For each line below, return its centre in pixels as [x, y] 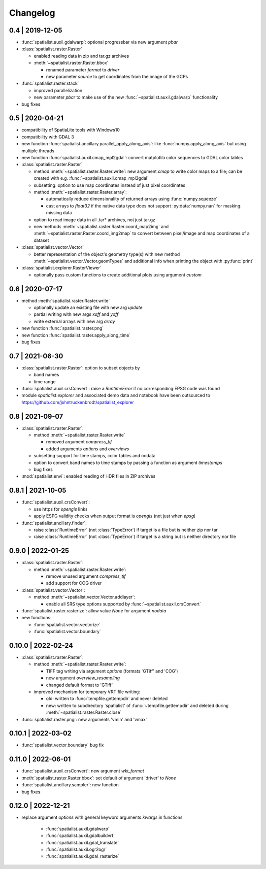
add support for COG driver [74, 583]
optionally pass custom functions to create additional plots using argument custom [118, 275]
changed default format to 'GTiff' [80, 685]
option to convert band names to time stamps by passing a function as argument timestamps [128, 463]
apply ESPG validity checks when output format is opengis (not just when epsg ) [115, 516]
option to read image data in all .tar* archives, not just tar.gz [94, 220]
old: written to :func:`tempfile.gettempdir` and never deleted [107, 699]
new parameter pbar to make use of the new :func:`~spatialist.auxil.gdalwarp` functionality [126, 97]
